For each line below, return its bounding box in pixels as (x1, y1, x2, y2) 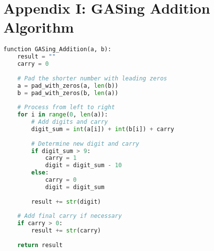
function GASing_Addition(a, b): (3, 46, 111, 53)
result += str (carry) (31, 227, 101, 234)
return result (17, 241, 63, 249)
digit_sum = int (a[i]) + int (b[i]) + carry (31, 125, 174, 133)
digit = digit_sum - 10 (45, 162, 122, 169)
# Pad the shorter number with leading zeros (17, 75, 167, 82)
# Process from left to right (17, 104, 115, 111)
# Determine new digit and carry (31, 140, 140, 147)
